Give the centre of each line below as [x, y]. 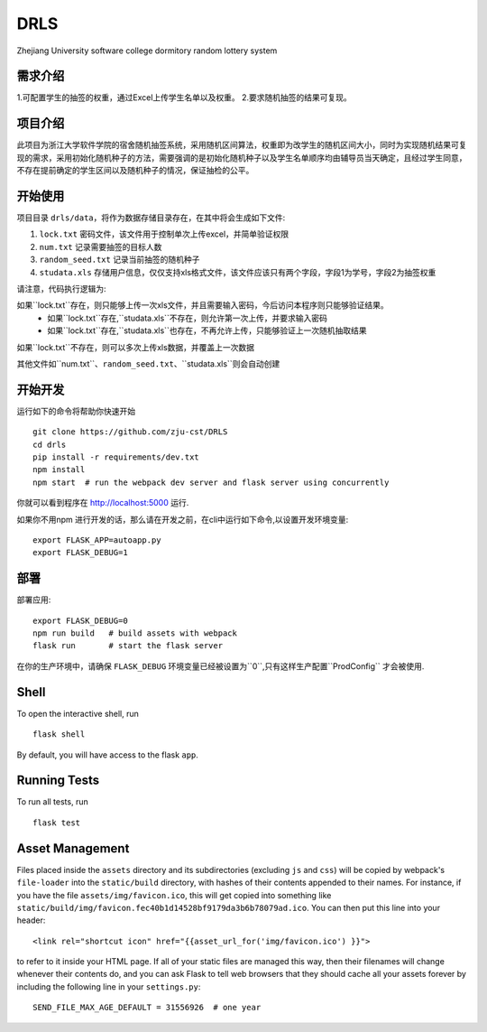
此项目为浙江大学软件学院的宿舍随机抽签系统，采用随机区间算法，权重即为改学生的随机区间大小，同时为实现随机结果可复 [242, 145]
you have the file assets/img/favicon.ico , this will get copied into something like [174, 895]
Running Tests [58, 781]
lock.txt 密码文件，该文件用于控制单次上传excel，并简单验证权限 [164, 234]
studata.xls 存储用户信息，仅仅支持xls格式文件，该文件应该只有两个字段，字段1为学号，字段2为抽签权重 [238, 272]
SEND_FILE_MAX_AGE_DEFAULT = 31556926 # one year [147, 1008]
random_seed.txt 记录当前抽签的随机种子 [119, 260]
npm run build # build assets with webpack [135, 633]
